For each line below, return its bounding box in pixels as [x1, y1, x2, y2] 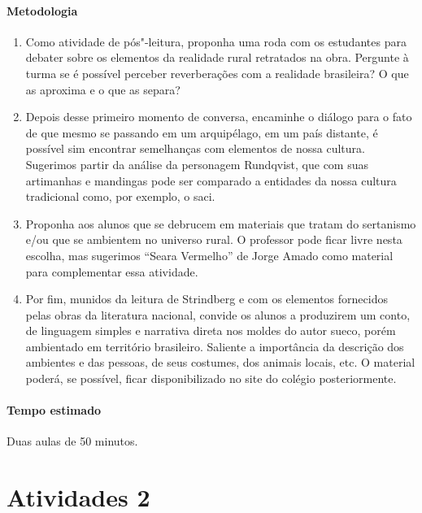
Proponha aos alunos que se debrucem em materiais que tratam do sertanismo [25, 215, 416, 232]
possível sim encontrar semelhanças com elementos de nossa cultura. [25, 140, 365, 157]
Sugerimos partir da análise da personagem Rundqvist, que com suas [25, 155, 368, 172]
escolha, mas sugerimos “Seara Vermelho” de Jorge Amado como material [25, 246, 394, 263]
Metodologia [7, 2, 78, 19]
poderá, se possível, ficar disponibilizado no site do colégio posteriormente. [25, 370, 397, 387]
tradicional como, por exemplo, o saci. [25, 188, 215, 205]
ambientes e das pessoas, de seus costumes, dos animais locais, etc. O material [25, 354, 415, 371]
